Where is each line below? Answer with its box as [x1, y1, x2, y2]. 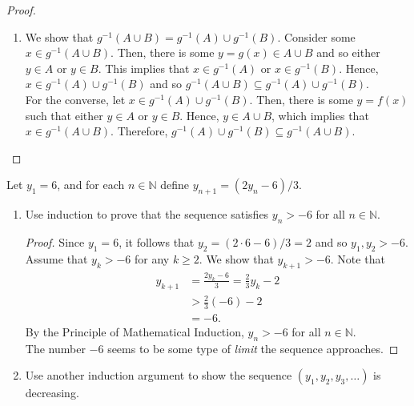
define [160, 176, 190, 193]
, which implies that [271, 107, 369, 123]
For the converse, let [25, 90, 126, 107]
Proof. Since [25, 233, 85, 250]
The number [25, 340, 86, 356]
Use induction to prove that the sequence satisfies [25, 206, 269, 223]
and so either [316, 44, 380, 61]
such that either [25, 107, 103, 123]
